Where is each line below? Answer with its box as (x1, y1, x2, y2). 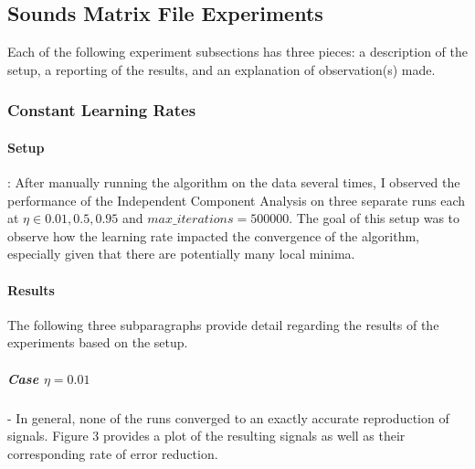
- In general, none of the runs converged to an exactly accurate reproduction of (7, 408, 449, 427)
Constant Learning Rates (7, 99, 196, 122)
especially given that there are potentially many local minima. (7, 244, 355, 263)
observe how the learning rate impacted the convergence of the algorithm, (7, 226, 419, 245)
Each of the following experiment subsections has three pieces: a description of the (7, 42, 468, 61)
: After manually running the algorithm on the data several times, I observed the (7, 173, 460, 192)
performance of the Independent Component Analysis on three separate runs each (7, 190, 466, 209)
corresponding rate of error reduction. (7, 443, 218, 463)
